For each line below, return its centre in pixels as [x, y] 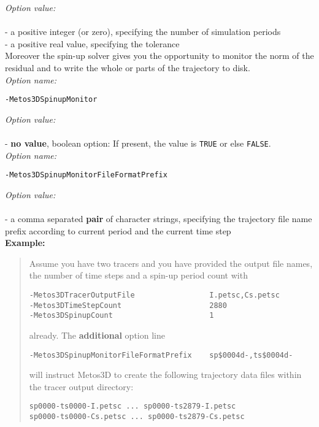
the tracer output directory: [81, 386]
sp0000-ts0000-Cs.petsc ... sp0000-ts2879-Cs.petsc [137, 417]
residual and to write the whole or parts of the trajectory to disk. [128, 67]
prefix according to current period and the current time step [118, 230]
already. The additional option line [97, 335]
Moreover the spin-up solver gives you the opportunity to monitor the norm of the [159, 56]
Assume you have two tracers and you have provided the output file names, [171, 263]
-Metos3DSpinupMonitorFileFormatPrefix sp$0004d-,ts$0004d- [161, 355]
